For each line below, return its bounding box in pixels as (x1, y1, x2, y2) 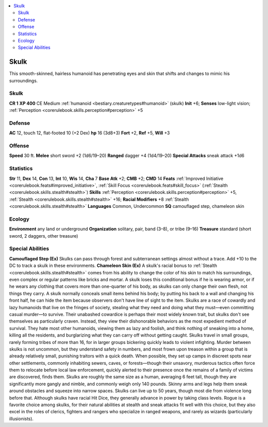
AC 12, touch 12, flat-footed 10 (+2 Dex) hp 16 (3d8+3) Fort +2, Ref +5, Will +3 (9, 130, 170, 136)
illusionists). (9, 416, 34, 422)
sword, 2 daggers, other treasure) (9, 233, 78, 239)
